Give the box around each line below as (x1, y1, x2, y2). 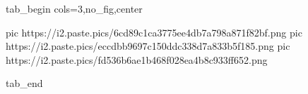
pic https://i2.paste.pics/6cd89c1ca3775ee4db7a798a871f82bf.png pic (6, 25, 302, 39)
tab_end (6, 76, 43, 90)
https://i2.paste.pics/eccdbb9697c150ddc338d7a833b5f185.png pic (6, 39, 290, 53)
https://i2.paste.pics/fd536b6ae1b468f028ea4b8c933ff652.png (6, 52, 268, 67)
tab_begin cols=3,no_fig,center (6, 1, 143, 15)
